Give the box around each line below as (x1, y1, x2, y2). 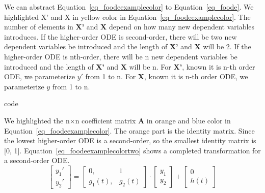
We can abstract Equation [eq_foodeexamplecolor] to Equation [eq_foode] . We (4, 2, 254, 12)
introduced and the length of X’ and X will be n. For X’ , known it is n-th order (4, 61, 255, 72)
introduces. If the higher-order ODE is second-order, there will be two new (4, 31, 237, 42)
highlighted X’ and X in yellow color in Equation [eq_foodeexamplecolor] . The (4, 11, 251, 22)
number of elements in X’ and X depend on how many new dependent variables (4, 21, 255, 32)
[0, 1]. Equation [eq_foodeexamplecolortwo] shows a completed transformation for (4, 145, 261, 155)
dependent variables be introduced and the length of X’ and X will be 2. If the (4, 41, 251, 52)
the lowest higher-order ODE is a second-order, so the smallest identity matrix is (4, 135, 256, 146)
